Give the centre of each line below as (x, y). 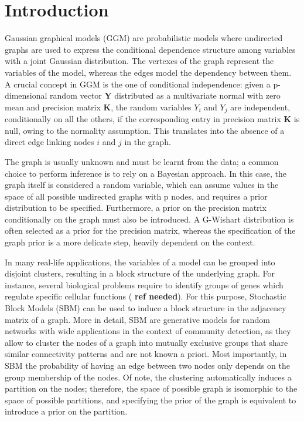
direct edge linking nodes (49, 142)
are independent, (260, 107)
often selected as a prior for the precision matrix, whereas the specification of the (150, 230)
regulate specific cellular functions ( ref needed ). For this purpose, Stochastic (146, 296)
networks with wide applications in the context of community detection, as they (148, 331)
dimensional (26, 95)
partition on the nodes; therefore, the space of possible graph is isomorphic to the (151, 388)
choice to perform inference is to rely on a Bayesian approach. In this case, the (146, 173)
